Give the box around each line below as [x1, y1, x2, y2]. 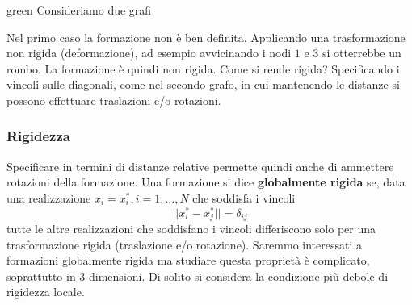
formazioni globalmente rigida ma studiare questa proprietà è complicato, [6, 252, 370, 269]
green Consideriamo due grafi [6, 2, 152, 18]
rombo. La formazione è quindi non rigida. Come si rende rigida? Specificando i [6, 60, 400, 77]
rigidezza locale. [6, 283, 85, 300]
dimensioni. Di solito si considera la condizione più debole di [89, 267, 389, 284]
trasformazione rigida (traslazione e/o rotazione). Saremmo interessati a [6, 236, 363, 253]
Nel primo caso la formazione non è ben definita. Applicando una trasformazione [6, 28, 406, 45]
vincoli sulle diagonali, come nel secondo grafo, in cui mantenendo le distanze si [6, 76, 400, 93]
